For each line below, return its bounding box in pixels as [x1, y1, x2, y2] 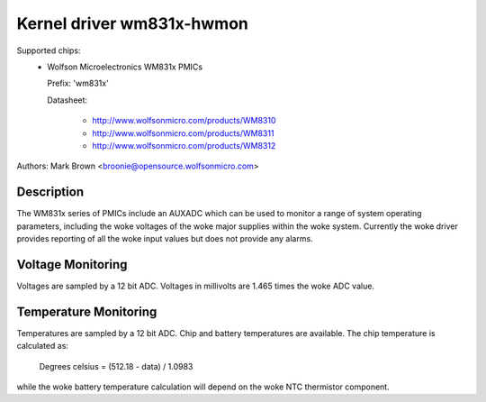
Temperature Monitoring [16, 304, 157, 319]
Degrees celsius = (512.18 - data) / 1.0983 [39, 361, 193, 371]
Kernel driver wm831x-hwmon [16, 14, 249, 33]
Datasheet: [47, 95, 88, 105]
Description [16, 185, 85, 200]
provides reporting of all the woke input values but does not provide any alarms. [16, 233, 314, 243]
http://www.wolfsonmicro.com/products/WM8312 [92, 140, 276, 151]
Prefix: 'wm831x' [47, 78, 110, 89]
